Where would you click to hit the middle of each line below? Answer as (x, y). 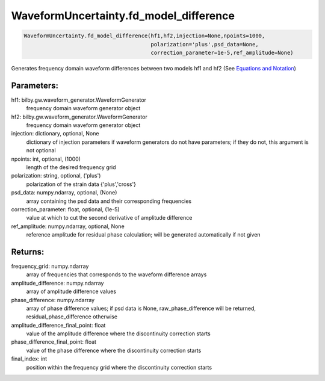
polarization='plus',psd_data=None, (205, 44)
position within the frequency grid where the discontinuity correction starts (119, 367)
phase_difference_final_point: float (54, 342)
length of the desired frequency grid (71, 167)
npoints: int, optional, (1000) (46, 159)
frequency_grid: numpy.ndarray (50, 266)
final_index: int (29, 359)
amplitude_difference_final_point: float (58, 325)
